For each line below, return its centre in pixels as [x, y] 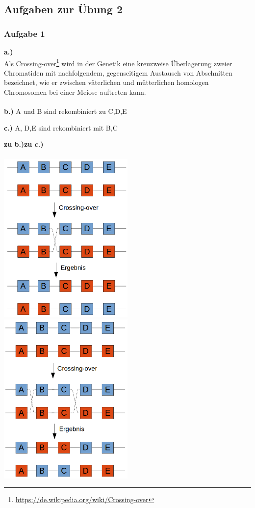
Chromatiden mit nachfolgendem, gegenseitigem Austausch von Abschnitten [118, 72]
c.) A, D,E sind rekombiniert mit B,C [61, 127]
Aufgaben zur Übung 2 [63, 9]
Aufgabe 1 [25, 33]
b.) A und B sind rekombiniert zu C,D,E [65, 111]
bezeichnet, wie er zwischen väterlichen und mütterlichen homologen [106, 82]
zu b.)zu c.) [24, 144]
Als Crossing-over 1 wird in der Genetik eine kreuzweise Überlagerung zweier [118, 62]
